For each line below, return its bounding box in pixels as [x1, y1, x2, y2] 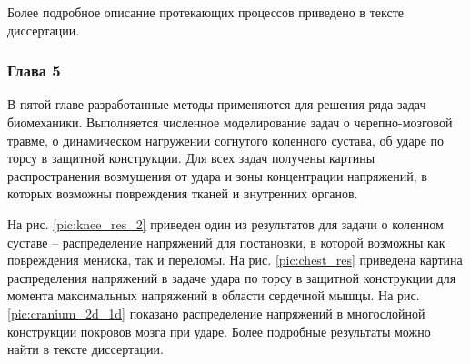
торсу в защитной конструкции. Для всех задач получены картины [7, 148, 375, 167]
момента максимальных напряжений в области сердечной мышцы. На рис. [7, 286, 420, 305]
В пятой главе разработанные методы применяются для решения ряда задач [7, 95, 426, 114]
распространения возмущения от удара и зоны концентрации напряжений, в [7, 166, 427, 185]
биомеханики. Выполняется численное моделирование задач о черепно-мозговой [7, 113, 453, 131]
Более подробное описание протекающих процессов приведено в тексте [7, 3, 404, 21]
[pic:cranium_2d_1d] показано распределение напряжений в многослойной [7, 303, 425, 322]
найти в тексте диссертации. [7, 339, 164, 359]
